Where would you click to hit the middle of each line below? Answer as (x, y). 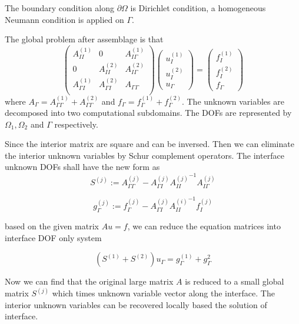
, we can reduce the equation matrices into (204, 226)
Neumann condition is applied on (64, 19)
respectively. (76, 124)
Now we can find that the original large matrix (89, 281)
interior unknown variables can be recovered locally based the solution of (136, 304)
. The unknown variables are (233, 101)
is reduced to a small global (235, 281)
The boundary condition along (59, 8)
